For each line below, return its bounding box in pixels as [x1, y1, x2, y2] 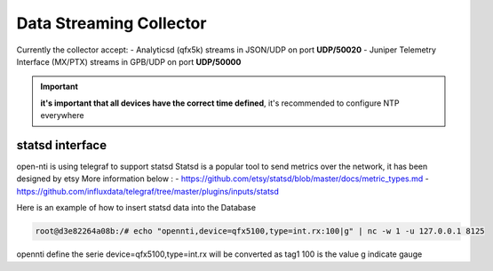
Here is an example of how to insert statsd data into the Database [16, 203, 257, 213]
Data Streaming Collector [16, 13, 207, 33]
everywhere [40, 110, 84, 121]
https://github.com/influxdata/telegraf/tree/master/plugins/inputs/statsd [16, 186, 280, 196]
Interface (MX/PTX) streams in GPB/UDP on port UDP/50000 [16, 56, 242, 67]
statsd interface [16, 138, 107, 153]
